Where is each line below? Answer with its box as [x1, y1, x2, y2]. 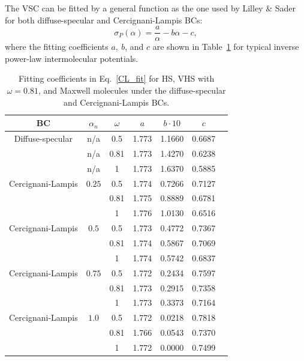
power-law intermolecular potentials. [5, 52, 139, 64]
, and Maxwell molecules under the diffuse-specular [38, 84, 226, 97]
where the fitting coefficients [5, 40, 109, 53]
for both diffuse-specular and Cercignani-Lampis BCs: [5, 13, 203, 26]
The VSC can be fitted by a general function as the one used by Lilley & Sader [5, 2, 296, 14]
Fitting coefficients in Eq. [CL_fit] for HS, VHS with [18, 72, 215, 85]
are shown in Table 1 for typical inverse [152, 40, 299, 53]
